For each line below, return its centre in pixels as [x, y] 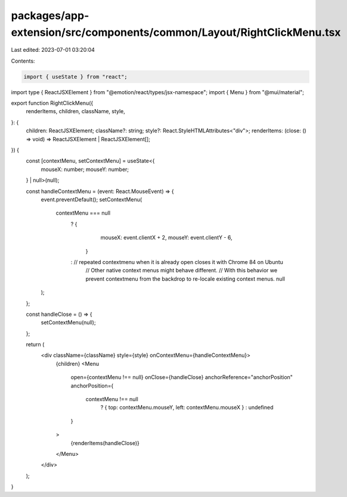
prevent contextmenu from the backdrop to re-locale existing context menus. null [185, 279]
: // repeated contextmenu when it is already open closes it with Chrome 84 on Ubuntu [177, 262]
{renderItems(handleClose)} [105, 443]
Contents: [23, 61]
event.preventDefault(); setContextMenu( [92, 199]
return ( [35, 344]
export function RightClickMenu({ [52, 103]
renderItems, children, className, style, [75, 111]
